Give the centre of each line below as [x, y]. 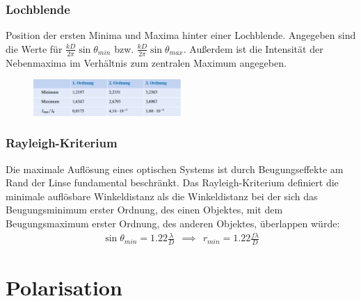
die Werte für [34, 48]
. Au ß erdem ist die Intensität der [253, 48]
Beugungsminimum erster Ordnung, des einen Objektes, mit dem [144, 210]
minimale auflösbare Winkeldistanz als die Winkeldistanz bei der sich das [162, 196]
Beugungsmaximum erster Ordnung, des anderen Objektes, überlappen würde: [173, 223]
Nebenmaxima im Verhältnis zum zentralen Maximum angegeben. [146, 62]
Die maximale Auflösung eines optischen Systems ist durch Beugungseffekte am [175, 169]
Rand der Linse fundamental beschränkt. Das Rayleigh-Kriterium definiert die [172, 182]
